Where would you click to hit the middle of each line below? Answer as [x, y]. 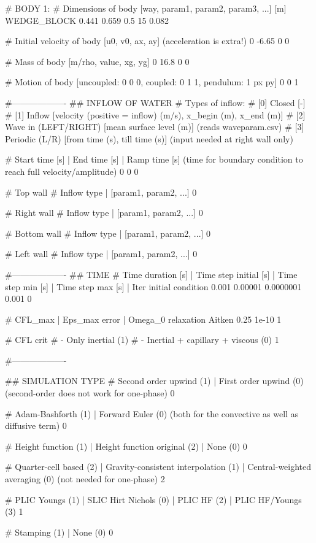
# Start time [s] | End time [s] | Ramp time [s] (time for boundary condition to [154, 159]
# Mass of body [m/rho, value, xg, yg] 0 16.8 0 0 [97, 61]
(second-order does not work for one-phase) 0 [90, 393]
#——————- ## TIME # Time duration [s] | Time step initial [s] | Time [151, 274]
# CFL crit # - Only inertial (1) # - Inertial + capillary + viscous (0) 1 [142, 340]
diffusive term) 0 [36, 426]
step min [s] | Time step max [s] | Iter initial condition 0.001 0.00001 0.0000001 [153, 286]
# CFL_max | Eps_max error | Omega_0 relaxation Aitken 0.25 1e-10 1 [143, 319]
